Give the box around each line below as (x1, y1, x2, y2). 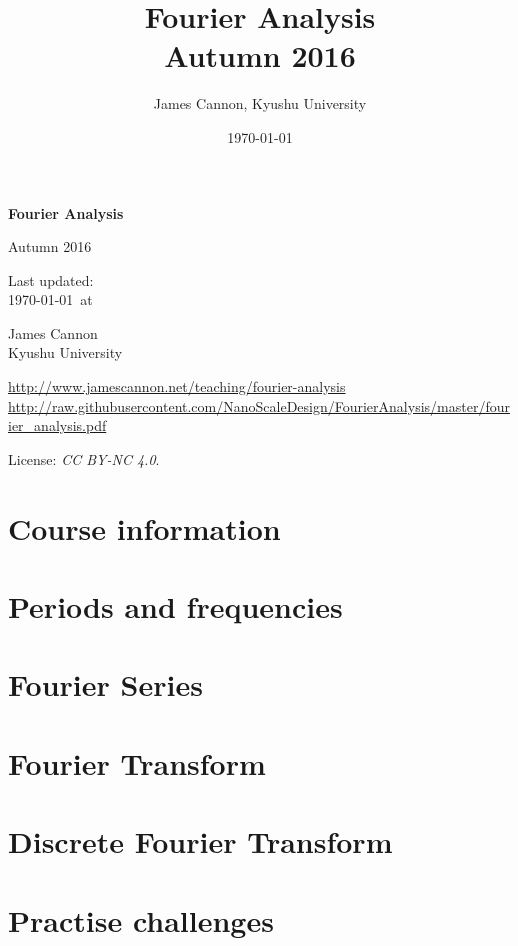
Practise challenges (8, 899, 274, 940)
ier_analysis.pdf (8, 415, 107, 436)
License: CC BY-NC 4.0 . (8, 448, 160, 469)
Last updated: (8, 269, 94, 290)
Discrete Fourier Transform (8, 821, 393, 862)
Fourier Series (8, 664, 203, 705)
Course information (8, 507, 281, 548)
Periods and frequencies (8, 586, 343, 626)
